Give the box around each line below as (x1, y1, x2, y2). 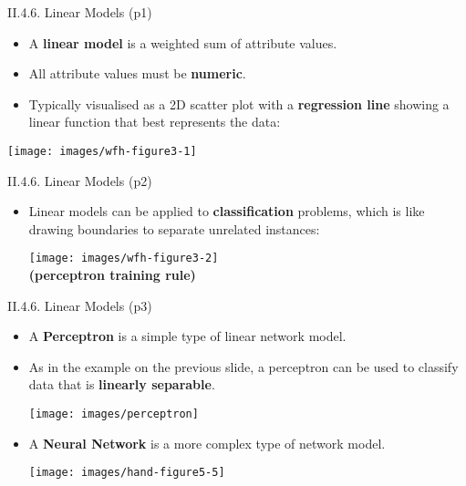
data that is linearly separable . (28, 375, 215, 394)
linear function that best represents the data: (28, 112, 281, 131)
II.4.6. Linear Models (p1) (7, 3, 152, 21)
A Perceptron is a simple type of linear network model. (28, 326, 347, 346)
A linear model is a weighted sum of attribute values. (28, 33, 337, 52)
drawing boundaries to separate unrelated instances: (28, 219, 320, 238)
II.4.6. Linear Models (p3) (7, 295, 152, 315)
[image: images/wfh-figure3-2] (28, 252, 219, 265)
